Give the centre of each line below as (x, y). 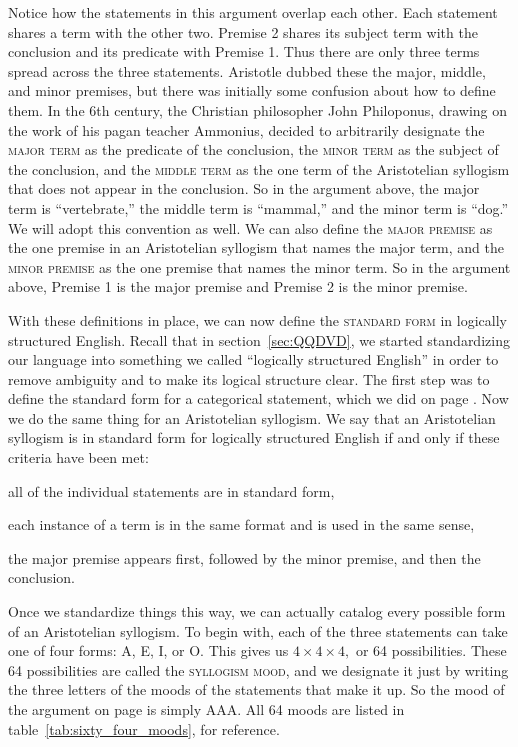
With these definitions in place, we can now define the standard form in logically (257, 319)
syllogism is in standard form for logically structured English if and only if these (254, 437)
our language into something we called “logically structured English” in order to (253, 359)
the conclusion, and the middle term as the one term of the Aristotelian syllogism (259, 168)
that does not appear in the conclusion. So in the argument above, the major (244, 188)
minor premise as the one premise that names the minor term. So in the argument (259, 266)
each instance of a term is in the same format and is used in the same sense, (241, 524)
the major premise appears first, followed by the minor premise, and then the (244, 557)
